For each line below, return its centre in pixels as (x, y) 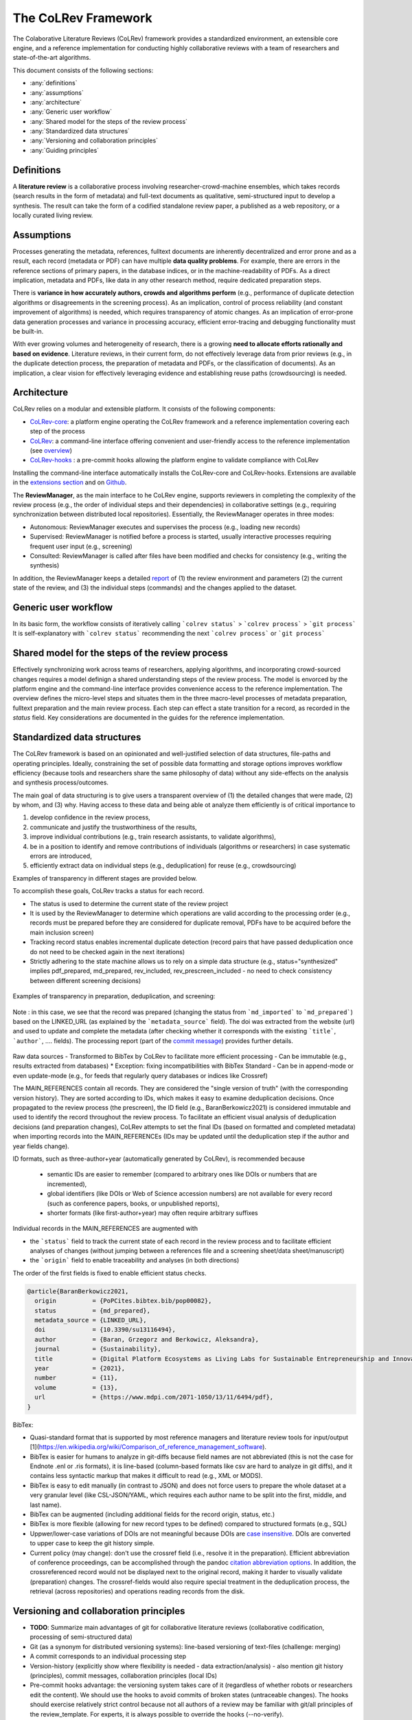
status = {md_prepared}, (93, 1310)
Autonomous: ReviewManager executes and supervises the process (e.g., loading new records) (165, 527)
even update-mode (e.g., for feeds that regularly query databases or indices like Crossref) (140, 1075)
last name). (46, 1505)
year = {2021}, (80, 1368)
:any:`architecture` (56, 102)
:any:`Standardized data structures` (80, 131)
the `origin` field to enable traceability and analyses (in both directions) (135, 1260)
